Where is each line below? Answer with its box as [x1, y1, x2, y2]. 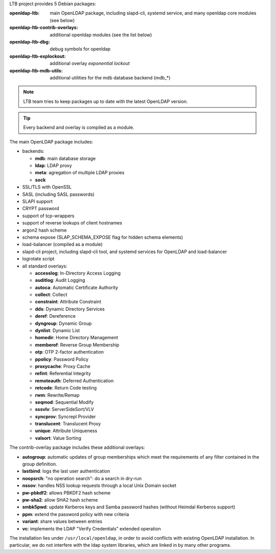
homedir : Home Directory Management [35, 335, 119, 341]
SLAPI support [22, 198, 53, 204]
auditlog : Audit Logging [35, 277, 85, 283]
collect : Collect [35, 292, 67, 298]
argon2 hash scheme [22, 227, 67, 233]
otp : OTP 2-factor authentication [35, 349, 104, 355]
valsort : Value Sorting [35, 435, 81, 441]
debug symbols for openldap [50, 46, 111, 52]
